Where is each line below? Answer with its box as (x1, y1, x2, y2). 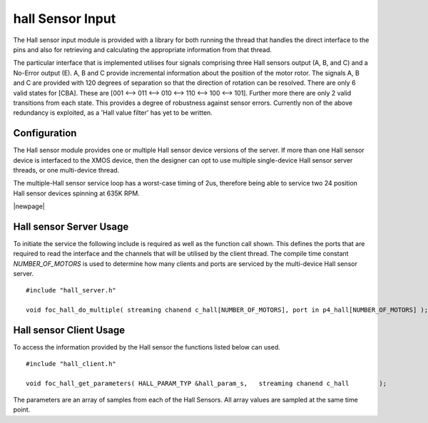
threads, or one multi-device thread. (13, 165, 120, 174)
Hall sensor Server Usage (13, 220, 129, 233)
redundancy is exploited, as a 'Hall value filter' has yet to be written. (13, 108, 213, 117)
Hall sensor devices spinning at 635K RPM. (13, 189, 141, 198)
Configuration (13, 127, 77, 139)
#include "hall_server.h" (26, 286, 117, 294)
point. (13, 405, 31, 414)
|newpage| (13, 202, 46, 210)
